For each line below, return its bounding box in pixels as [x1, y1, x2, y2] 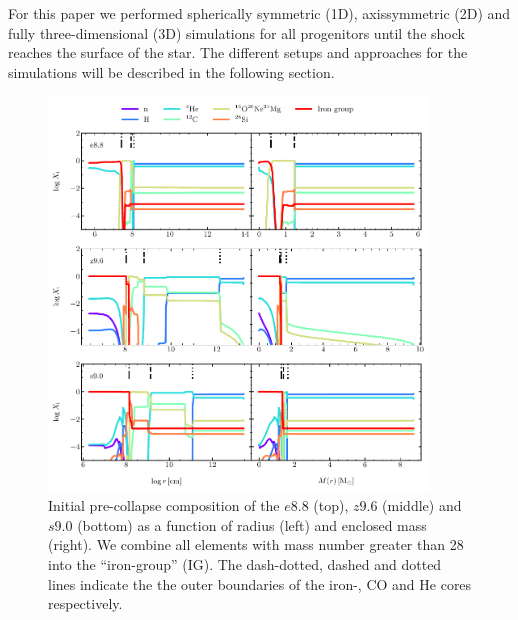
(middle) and [382, 495, 462, 516]
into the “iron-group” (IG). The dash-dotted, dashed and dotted [48, 554, 442, 575]
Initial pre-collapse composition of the [48, 495, 280, 516]
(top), [313, 495, 349, 516]
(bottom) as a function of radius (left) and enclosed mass [77, 514, 427, 535]
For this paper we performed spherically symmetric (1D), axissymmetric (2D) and [8, 3, 511, 23]
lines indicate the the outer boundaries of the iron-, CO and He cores [48, 573, 472, 594]
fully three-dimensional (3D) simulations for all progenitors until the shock [8, 22, 465, 43]
